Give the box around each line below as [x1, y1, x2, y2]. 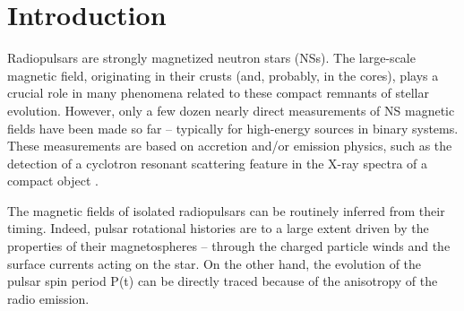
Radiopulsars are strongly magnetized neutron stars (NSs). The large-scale [7, 48, 416, 67]
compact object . [7, 171, 99, 190]
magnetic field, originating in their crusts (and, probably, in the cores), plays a [7, 65, 439, 84]
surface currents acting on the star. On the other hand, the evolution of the [7, 254, 422, 272]
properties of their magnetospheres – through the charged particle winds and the [7, 237, 451, 255]
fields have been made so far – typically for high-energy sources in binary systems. [7, 118, 459, 137]
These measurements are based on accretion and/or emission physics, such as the [7, 136, 452, 155]
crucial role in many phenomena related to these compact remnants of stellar [7, 83, 429, 102]
